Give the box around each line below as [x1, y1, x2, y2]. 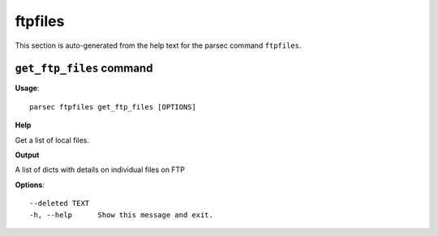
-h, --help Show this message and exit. [29, 210, 214, 219]
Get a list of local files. [15, 135, 89, 145]
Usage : [15, 84, 40, 93]
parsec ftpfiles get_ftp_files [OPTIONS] [29, 102, 196, 111]
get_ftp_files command [15, 62, 153, 75]
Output [15, 150, 40, 160]
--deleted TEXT [29, 199, 90, 208]
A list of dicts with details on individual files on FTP [15, 165, 186, 174]
